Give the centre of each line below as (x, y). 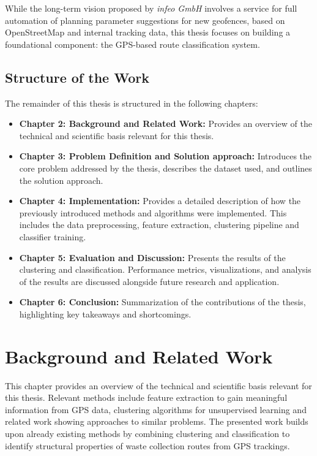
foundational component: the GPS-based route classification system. (132, 44)
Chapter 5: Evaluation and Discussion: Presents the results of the (152, 257)
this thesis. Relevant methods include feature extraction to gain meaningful (146, 397)
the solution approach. (61, 180)
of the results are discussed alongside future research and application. (149, 281)
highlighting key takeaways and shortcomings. (105, 313)
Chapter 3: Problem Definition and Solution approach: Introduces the (166, 156)
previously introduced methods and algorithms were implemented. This (153, 212)
